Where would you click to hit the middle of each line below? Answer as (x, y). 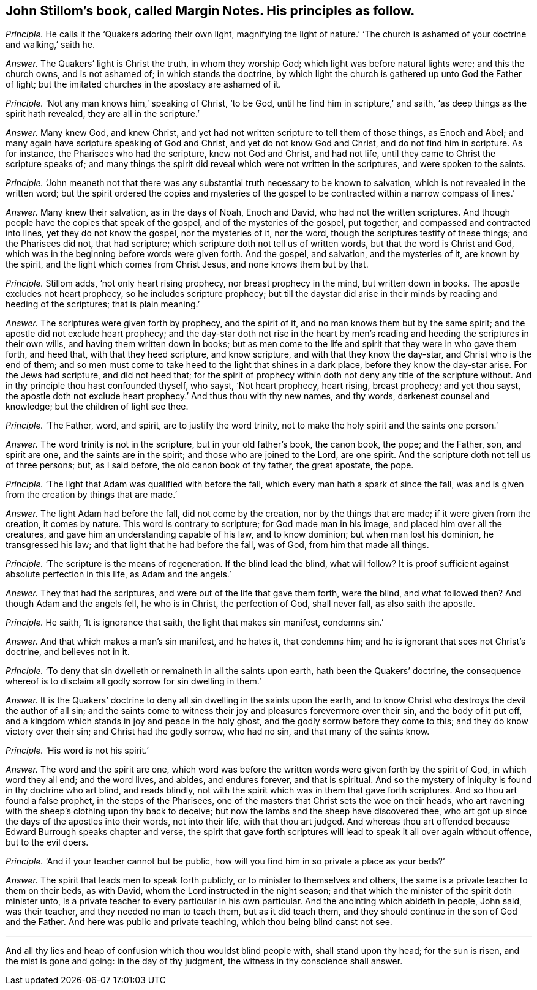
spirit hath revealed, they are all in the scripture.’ (103, 114)
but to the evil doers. (47, 842)
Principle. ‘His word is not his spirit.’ (77, 751)
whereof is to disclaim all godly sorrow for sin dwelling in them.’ (133, 681)
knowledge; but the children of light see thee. (97, 407)
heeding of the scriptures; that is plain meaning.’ (103, 304)
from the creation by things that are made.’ (92, 495)
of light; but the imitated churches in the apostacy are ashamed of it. (143, 84)
